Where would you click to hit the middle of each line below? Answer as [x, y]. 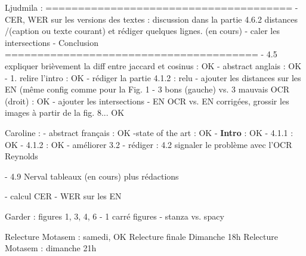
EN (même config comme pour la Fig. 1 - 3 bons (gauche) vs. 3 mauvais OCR [147, 89]
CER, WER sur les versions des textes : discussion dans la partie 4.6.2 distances [151, 19]
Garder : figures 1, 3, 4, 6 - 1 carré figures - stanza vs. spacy [115, 216]
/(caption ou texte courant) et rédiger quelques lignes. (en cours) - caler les [142, 31]
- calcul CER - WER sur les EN [63, 196]
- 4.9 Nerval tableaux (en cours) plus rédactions [92, 176]
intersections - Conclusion [52, 42]
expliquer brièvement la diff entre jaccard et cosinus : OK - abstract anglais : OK [153, 65]
